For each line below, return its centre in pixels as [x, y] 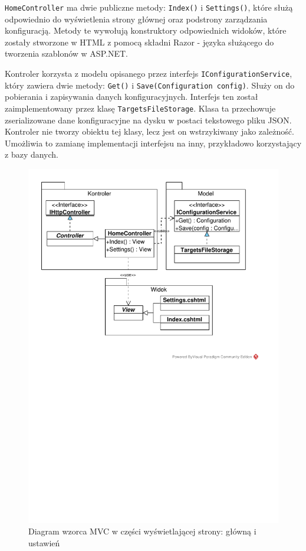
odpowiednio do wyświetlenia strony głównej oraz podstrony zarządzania [136, 19]
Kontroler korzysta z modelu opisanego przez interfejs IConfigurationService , [149, 74]
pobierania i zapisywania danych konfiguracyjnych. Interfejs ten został [131, 97]
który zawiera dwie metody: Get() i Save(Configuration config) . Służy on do [150, 85]
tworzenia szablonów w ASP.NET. [66, 53]
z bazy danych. [32, 154]
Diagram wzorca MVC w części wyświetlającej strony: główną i [142, 531]
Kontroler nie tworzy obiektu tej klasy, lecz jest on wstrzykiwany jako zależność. [149, 131]
